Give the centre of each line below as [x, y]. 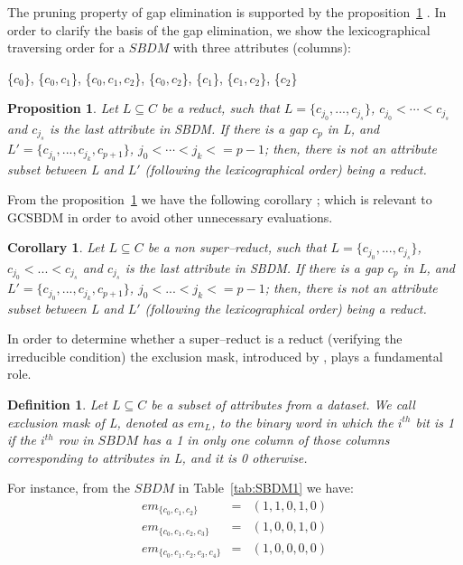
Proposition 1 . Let [63, 108]
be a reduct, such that [221, 108]
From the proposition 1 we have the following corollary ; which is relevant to [220, 199]
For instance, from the [69, 488]
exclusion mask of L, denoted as [95, 422]
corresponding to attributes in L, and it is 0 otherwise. [157, 457]
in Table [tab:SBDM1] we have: [266, 488]
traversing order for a [66, 47]
